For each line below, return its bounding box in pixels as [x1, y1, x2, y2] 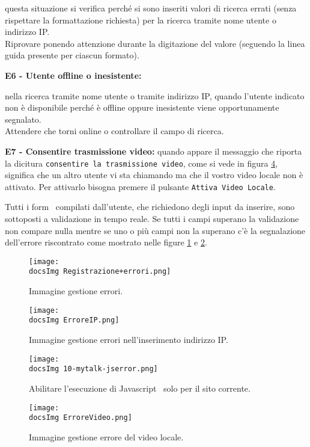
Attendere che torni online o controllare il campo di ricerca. [5, 125, 224, 137]
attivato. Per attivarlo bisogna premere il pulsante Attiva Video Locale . [5, 180, 276, 193]
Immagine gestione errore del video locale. [29, 430, 184, 443]
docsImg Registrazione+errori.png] [29, 267, 171, 276]
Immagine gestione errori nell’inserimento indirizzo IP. [29, 333, 228, 346]
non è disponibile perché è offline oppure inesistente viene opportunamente [5, 101, 279, 114]
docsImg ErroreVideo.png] [29, 413, 132, 422]
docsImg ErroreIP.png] [29, 316, 120, 325]
